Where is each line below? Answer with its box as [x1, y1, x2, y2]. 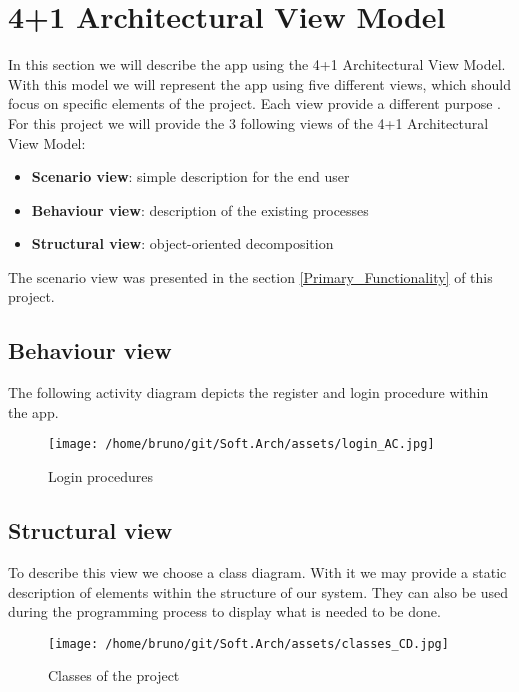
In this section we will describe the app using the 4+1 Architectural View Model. [8, 54, 506, 75]
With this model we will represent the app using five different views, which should [8, 73, 511, 94]
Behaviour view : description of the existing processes [31, 199, 369, 220]
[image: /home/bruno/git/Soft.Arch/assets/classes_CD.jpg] [48, 636, 449, 651]
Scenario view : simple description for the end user [31, 166, 350, 187]
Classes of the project [48, 665, 180, 686]
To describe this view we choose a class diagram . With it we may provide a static [8, 561, 507, 582]
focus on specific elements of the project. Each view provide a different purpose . [8, 93, 501, 114]
